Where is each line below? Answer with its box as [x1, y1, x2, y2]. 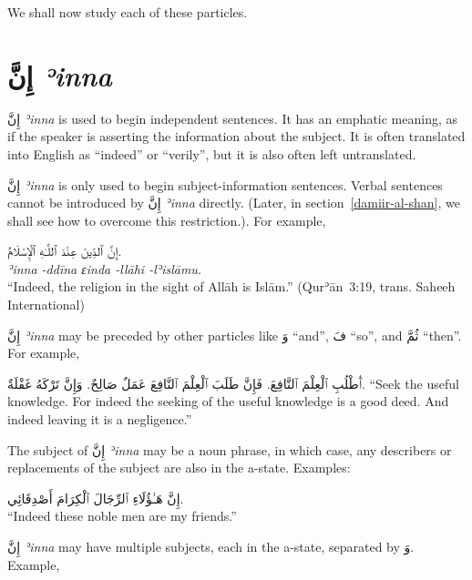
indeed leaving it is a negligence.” [7, 410, 192, 429]
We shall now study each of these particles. [7, 3, 248, 21]
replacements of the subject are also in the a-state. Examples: [7, 458, 351, 477]
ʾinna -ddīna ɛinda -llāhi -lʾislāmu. [7, 259, 202, 278]
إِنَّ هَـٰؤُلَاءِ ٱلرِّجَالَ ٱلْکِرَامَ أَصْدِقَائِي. [7, 488, 184, 507]
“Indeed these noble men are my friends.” [7, 506, 237, 525]
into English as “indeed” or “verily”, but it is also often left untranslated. [7, 144, 416, 163]
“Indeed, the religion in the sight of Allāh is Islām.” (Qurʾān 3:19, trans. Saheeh [7, 277, 456, 296]
